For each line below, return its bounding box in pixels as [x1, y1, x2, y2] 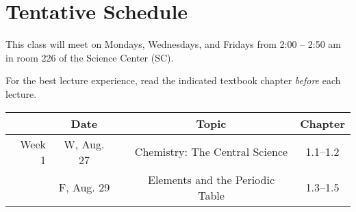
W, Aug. [64, 135, 105, 152]
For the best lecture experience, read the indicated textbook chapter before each [5, 73, 341, 88]
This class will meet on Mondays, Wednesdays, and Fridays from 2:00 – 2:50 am [5, 37, 342, 51]
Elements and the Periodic [147, 171, 275, 187]
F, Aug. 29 [58, 179, 110, 195]
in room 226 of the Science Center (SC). [5, 50, 174, 64]
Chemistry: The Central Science [134, 144, 288, 159]
